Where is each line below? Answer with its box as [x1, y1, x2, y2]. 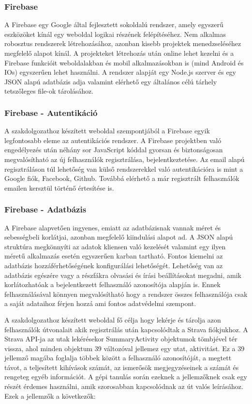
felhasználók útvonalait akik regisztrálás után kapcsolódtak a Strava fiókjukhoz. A [4, 324, 248, 334]
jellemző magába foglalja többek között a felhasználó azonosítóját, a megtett [4, 353, 232, 363]
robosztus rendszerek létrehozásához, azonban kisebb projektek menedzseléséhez [4, 38, 241, 48]
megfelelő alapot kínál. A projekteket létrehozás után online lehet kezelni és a [4, 48, 234, 58]
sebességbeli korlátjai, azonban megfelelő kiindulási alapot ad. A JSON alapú [4, 232, 233, 242]
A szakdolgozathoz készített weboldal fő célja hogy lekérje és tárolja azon [4, 314, 221, 324]
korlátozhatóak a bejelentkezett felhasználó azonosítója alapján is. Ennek [4, 279, 221, 290]
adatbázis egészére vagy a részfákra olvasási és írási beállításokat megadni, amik [4, 270, 241, 280]
